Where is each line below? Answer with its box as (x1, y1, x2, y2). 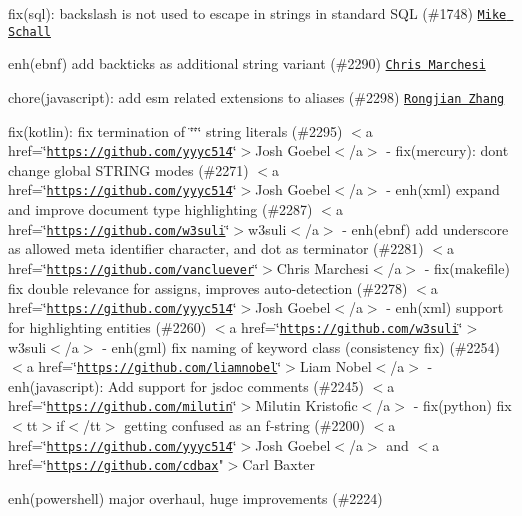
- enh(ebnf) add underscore (342, 218, 509, 239)
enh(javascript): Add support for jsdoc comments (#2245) (8, 375, 364, 396)
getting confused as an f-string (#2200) (124, 415, 365, 436)
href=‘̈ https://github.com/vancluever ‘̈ (8, 257, 259, 278)
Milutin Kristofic (255, 395, 358, 416)
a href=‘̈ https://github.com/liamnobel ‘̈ (26, 356, 282, 377)
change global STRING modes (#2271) (8, 159, 249, 180)
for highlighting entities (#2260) (8, 316, 207, 337)
